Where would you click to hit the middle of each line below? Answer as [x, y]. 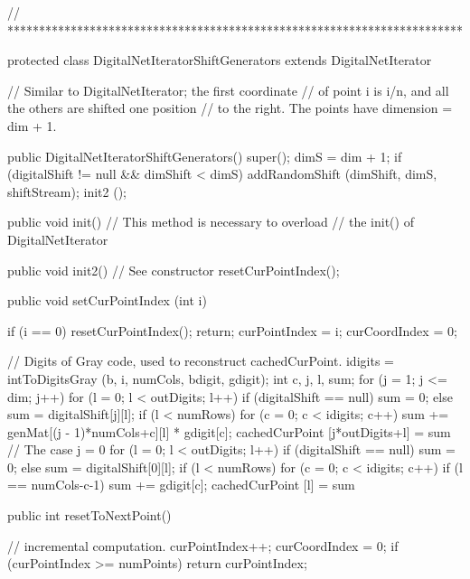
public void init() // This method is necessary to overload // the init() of [211, 222]
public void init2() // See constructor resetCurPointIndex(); [174, 270]
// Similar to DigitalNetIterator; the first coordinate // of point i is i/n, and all [228, 90]
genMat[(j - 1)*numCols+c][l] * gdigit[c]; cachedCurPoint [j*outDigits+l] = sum [229, 431]
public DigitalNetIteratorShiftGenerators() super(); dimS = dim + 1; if [205, 156]
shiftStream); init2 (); [67, 191]
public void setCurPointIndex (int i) [107, 300]
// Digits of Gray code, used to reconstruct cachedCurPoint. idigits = [201, 361]
